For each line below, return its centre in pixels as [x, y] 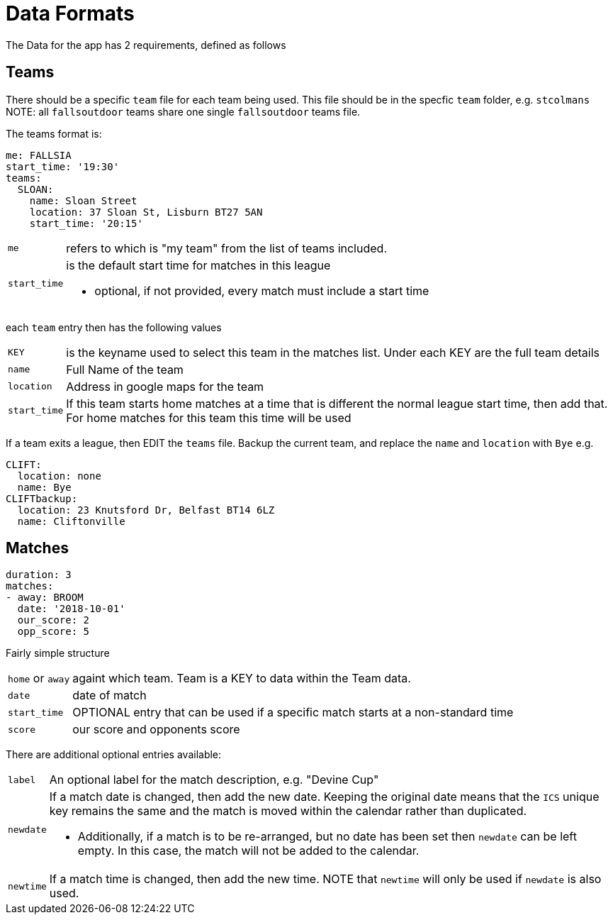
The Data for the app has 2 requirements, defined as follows [146, 45]
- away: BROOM [45, 598]
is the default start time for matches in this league [198, 265]
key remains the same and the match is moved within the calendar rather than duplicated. [288, 811]
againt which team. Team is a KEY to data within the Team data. [242, 678]
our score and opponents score [156, 730]
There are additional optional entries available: [114, 755]
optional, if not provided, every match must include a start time [262, 290]
